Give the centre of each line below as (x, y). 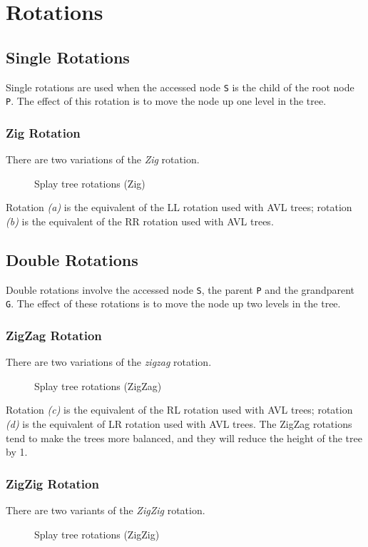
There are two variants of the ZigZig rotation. (106, 510)
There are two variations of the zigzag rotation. (109, 362)
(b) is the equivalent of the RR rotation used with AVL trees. (140, 221)
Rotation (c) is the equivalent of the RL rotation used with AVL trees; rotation (179, 410)
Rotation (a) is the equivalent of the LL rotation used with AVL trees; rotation (179, 207)
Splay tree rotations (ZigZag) (98, 385)
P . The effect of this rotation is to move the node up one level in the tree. (166, 101)
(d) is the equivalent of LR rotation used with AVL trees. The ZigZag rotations (179, 424)
